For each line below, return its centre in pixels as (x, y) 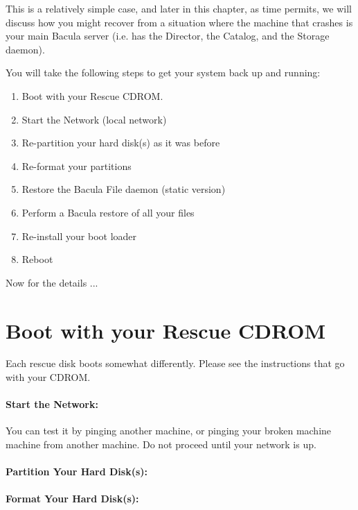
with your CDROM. (48, 377)
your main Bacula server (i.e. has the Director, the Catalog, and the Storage (168, 36)
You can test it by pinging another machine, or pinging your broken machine (169, 431)
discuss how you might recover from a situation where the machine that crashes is (179, 22)
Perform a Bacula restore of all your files (108, 212)
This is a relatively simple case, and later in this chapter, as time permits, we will (179, 8)
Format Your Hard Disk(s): (72, 499)
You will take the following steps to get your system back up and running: (163, 73)
